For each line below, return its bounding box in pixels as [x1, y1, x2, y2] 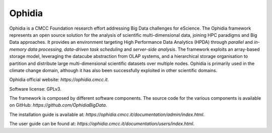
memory [9, 46, 27, 52]
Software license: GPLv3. [9, 86, 61, 92]
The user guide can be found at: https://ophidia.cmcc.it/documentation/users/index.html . [9, 121, 195, 127]
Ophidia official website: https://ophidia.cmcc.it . [9, 77, 109, 83]
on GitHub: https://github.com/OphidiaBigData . [9, 102, 107, 108]
